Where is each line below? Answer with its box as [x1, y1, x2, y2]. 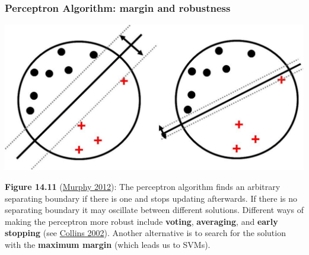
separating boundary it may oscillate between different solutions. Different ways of [5, 204, 304, 216]
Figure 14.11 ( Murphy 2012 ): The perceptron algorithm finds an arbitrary [5, 180, 281, 192]
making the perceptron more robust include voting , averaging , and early [5, 215, 278, 227]
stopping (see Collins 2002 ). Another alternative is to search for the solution [5, 227, 286, 239]
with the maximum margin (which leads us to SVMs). [5, 238, 211, 250]
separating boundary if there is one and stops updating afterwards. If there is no [5, 192, 298, 204]
